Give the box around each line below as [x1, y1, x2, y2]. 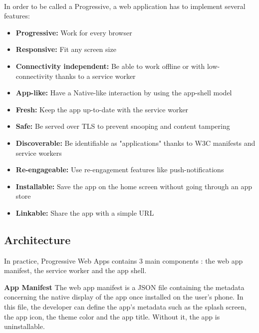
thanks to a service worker [55, 70, 136, 81]
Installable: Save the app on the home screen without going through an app [15, 181, 252, 191]
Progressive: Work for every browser [15, 27, 132, 37]
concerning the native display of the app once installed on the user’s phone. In [4, 292, 244, 302]
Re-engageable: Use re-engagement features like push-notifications [15, 164, 224, 175]
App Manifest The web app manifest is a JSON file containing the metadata [4, 282, 245, 292]
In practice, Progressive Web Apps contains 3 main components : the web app [4, 255, 243, 266]
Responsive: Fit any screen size [15, 44, 116, 54]
